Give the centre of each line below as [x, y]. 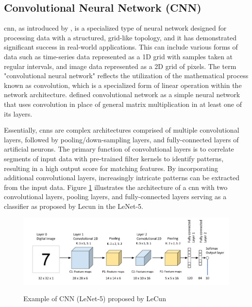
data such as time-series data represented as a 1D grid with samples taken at [118, 56]
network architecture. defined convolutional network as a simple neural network [122, 94]
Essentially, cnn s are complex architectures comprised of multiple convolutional [122, 130]
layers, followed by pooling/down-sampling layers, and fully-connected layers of [121, 139]
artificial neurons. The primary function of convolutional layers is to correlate [119, 149]
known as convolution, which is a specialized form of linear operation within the [123, 85]
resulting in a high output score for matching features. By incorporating [111, 168]
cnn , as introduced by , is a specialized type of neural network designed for [115, 28]
